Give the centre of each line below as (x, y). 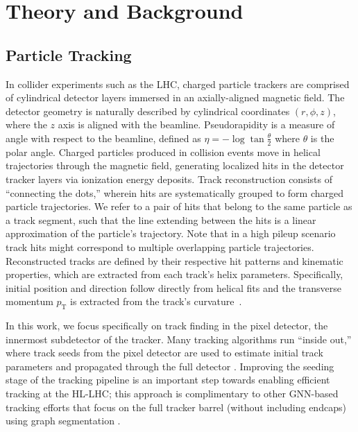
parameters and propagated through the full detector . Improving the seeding (170, 366)
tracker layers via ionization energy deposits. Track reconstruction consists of (169, 179)
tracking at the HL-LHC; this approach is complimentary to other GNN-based (172, 394)
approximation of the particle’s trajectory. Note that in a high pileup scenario (171, 233)
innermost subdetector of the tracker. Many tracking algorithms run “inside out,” (179, 339)
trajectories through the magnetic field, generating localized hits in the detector (175, 165)
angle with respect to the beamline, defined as (103, 138)
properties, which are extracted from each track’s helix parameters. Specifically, (174, 274)
